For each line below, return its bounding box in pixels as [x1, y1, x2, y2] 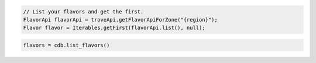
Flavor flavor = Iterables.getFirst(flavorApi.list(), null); [23, 24, 205, 32]
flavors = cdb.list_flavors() [23, 41, 110, 48]
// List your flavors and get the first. [23, 8, 144, 15]
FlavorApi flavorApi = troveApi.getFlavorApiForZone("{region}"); [23, 16, 218, 23]
